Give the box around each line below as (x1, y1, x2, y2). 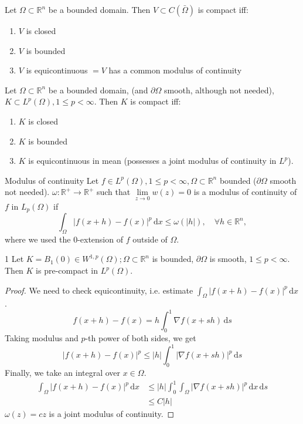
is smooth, (209, 253, 247, 265)
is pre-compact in (36, 264, 98, 276)
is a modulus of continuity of (193, 186, 297, 198)
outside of (132, 233, 168, 245)
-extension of (77, 233, 123, 245)
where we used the (5, 233, 71, 245)
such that (96, 186, 131, 198)
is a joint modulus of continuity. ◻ (49, 408, 175, 420)
